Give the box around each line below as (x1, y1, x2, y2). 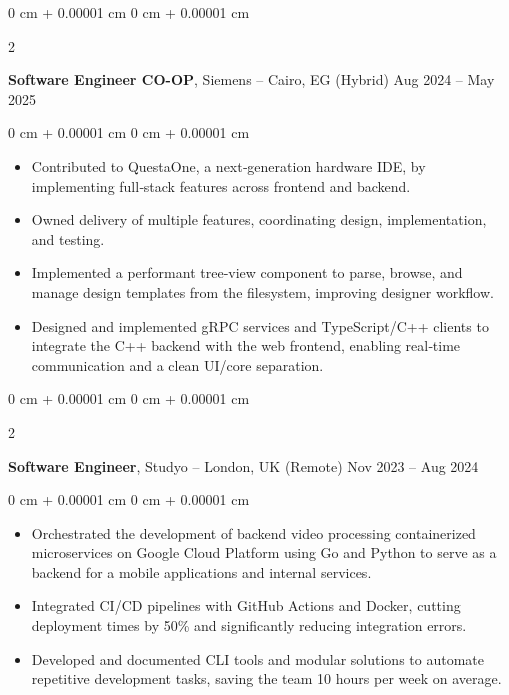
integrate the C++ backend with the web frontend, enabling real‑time (31, 335, 461, 356)
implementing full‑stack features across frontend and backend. (31, 175, 411, 196)
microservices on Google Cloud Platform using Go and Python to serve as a (31, 542, 497, 563)
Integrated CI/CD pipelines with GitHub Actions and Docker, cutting (31, 595, 461, 616)
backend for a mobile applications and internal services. (31, 561, 372, 582)
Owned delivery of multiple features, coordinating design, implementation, (31, 209, 487, 230)
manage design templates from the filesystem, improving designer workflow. (31, 281, 494, 302)
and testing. (31, 228, 105, 249)
